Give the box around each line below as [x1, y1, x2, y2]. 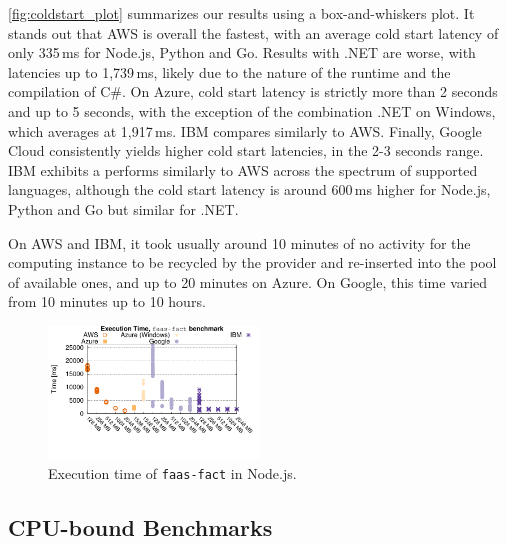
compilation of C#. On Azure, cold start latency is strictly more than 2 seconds [8, 81, 498, 102]
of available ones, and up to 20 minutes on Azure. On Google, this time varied [8, 271, 488, 292]
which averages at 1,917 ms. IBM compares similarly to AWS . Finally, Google [8, 120, 482, 141]
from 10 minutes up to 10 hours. [8, 291, 206, 312]
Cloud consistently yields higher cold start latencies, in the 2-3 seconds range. [8, 140, 484, 161]
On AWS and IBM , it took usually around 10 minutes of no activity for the [8, 232, 471, 253]
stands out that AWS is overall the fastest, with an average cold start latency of [8, 22, 499, 43]
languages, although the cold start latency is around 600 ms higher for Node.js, [8, 179, 491, 200]
